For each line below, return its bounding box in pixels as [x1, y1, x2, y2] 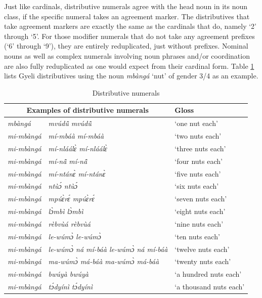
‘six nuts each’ [174, 181, 219, 191]
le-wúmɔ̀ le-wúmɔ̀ [48, 231, 101, 241]
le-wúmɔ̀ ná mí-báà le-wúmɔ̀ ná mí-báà [48, 243, 168, 254]
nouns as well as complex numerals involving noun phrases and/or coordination [4, 50, 250, 61]
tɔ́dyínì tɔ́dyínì [48, 281, 93, 292]
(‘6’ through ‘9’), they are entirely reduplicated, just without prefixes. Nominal [4, 40, 248, 51]
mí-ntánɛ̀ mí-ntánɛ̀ [48, 168, 106, 179]
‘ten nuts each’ [174, 231, 220, 241]
